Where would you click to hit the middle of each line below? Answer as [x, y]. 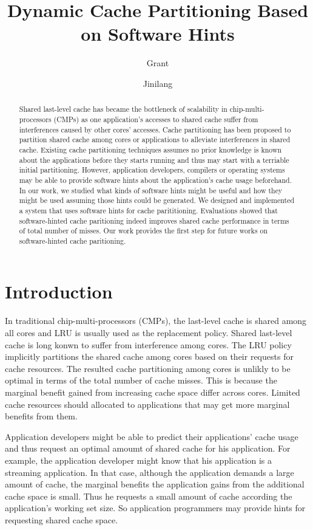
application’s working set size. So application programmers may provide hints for [155, 508]
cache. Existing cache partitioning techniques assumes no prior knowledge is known [150, 149]
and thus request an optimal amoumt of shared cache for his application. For [148, 448]
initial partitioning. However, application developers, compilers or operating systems [152, 170]
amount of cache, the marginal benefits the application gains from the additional [155, 484]
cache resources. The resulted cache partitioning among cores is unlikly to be [148, 368]
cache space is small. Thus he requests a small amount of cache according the [149, 496]
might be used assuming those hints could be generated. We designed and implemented [157, 200]
